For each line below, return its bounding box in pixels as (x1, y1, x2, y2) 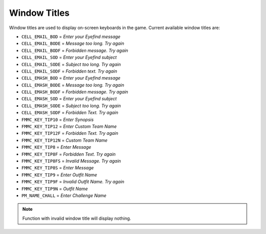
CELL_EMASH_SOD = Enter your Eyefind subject (21, 96, 117, 102)
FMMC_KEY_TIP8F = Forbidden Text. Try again (21, 151, 116, 157)
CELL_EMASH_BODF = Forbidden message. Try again (21, 89, 128, 95)
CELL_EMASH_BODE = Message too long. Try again (21, 82, 125, 88)
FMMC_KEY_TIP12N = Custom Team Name (21, 137, 108, 143)
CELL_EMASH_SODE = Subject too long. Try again (21, 103, 121, 109)
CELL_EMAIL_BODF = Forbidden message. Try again (21, 47, 128, 53)
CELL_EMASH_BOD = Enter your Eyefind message (21, 75, 121, 81)
